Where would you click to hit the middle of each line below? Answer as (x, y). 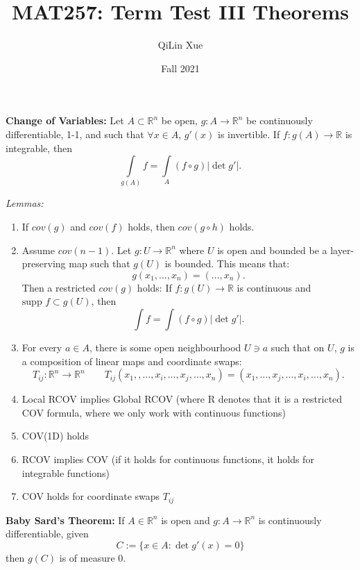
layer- (342, 250)
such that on (298, 347)
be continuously (280, 120)
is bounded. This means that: (227, 263)
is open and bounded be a (272, 250)
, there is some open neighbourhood (165, 347)
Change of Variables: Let (65, 120)
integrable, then (39, 148)
